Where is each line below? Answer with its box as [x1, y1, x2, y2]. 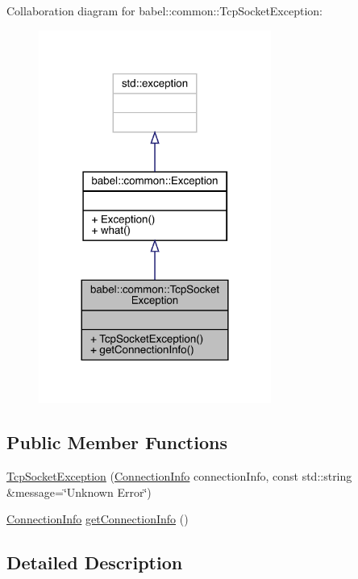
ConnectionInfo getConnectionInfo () [6, 510, 189, 527]
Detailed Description [6, 550, 183, 575]
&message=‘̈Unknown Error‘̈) [6, 483, 152, 500]
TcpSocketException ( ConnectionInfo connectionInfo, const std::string [6, 468, 352, 485]
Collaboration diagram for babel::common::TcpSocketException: [6, 2, 323, 19]
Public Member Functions [6, 430, 227, 455]
